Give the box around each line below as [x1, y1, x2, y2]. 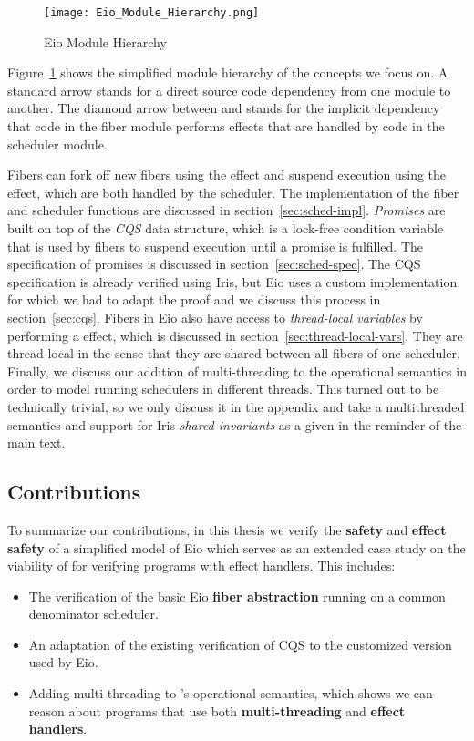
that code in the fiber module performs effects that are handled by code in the [7, 117, 445, 136]
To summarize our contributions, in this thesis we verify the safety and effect [7, 520, 447, 539]
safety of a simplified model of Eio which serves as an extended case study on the [7, 538, 466, 557]
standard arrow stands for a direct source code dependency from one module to [7, 80, 451, 99]
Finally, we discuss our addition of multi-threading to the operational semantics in [7, 361, 467, 380]
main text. [7, 433, 66, 452]
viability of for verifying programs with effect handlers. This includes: [7, 556, 396, 575]
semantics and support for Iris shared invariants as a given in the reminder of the [7, 415, 462, 434]
